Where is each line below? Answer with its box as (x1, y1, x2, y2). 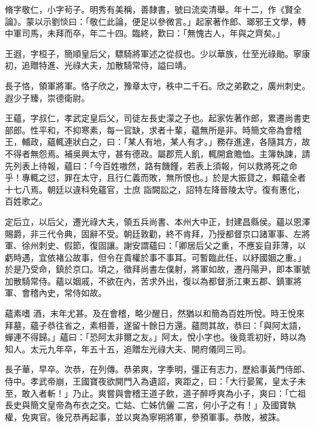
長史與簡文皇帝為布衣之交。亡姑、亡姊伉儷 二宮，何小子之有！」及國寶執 (5, 398, 296, 411)
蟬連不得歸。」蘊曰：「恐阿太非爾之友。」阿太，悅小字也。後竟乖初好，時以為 (5, 331, 306, 343)
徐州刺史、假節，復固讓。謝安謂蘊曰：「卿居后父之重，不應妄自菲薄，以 (21, 239, 306, 252)
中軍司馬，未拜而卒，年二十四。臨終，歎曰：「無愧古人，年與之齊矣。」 (5, 27, 285, 39)
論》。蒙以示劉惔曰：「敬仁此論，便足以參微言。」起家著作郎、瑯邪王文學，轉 (5, 15, 306, 27)
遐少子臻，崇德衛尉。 (5, 91, 90, 104)
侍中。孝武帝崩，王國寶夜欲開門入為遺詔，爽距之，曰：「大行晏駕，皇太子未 (5, 375, 306, 388)
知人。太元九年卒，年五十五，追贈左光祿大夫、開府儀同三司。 (5, 342, 251, 355)
